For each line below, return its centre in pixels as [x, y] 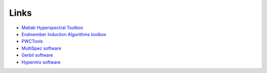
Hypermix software [41, 62]
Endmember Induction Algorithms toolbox [64, 34]
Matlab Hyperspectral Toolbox [52, 28]
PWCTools [32, 41]
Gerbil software [37, 55]
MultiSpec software [41, 48]
